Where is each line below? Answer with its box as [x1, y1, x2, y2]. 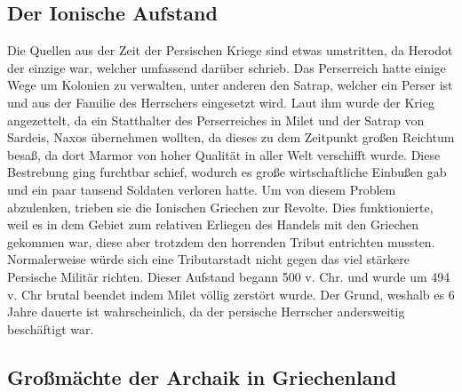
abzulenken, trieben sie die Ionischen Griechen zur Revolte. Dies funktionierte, [7, 197, 434, 216]
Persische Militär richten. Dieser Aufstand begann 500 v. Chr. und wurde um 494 [7, 267, 450, 285]
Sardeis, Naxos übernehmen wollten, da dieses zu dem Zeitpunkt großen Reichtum [7, 128, 455, 147]
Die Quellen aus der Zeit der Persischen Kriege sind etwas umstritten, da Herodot [7, 41, 453, 60]
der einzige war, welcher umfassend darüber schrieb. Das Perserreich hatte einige [7, 58, 446, 76]
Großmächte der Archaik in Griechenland [7, 363, 397, 390]
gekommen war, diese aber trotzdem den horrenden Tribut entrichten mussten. [7, 232, 435, 251]
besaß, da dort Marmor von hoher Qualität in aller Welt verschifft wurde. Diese [7, 145, 441, 164]
